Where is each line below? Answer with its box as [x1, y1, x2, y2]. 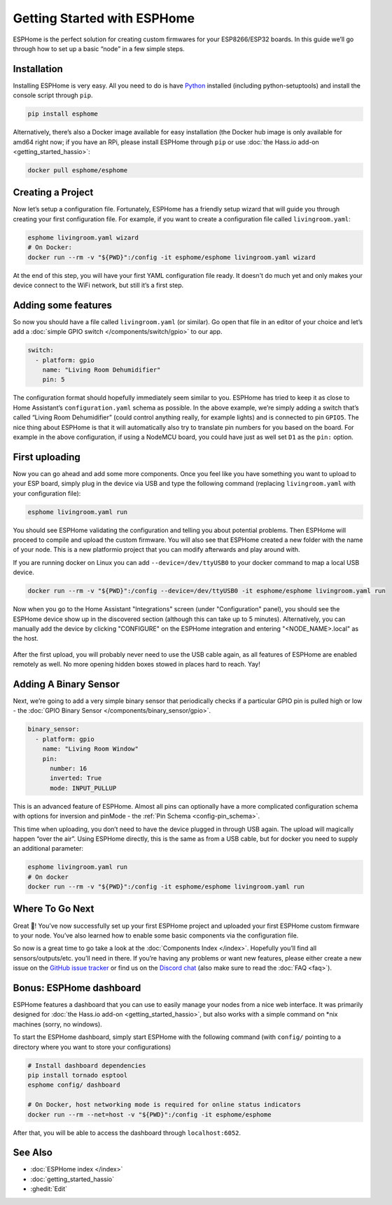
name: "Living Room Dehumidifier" [42, 366, 161, 374]
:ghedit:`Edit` [30, 1185, 68, 1193]
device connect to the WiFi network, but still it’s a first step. [13, 281, 184, 289]
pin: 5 [42, 375, 65, 384]
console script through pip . [13, 91, 93, 99]
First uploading [13, 451, 80, 463]
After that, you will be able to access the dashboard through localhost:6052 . [13, 1128, 241, 1137]
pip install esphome [27, 110, 98, 118]
